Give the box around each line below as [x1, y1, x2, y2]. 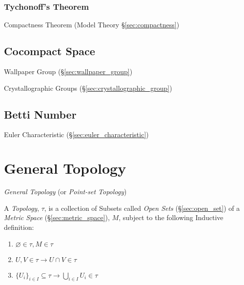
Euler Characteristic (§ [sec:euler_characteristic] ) [4, 129, 149, 140]
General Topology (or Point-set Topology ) [4, 186, 127, 197]
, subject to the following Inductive [119, 212, 224, 223]
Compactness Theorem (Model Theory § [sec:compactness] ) [4, 20, 180, 30]
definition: [4, 222, 34, 232]
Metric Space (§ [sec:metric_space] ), [4, 212, 110, 223]
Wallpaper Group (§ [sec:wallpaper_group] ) [4, 66, 133, 77]
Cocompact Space [4, 43, 95, 59]
